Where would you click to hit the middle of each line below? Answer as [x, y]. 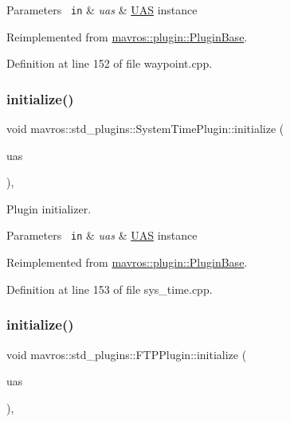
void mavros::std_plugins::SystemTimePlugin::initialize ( [145, 129]
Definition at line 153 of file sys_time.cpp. [110, 289]
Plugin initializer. [49, 208]
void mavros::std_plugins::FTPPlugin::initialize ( [127, 354]
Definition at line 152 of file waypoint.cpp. [110, 63]
